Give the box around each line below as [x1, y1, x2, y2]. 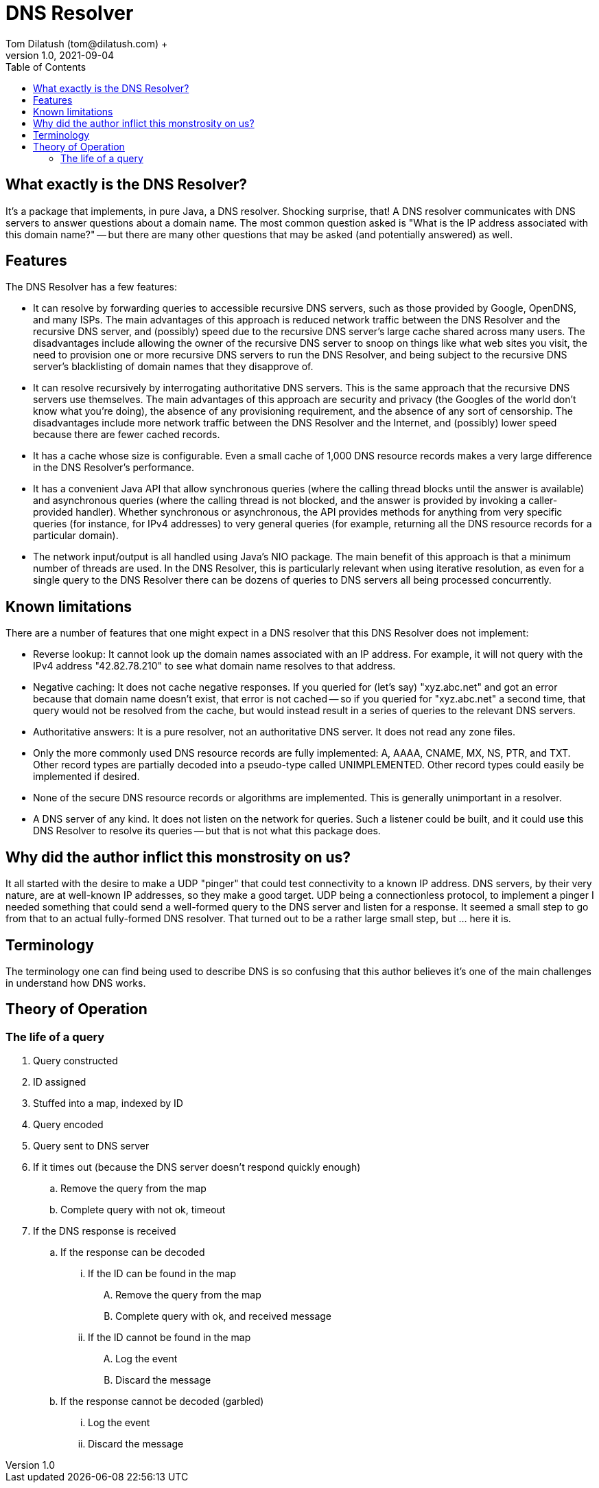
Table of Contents [5, 60, 86, 73]
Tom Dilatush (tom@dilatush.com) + [5, 37, 168, 49]
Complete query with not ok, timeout [60, 1204, 226, 1216]
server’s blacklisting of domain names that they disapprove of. [33, 360, 314, 373]
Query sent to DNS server [33, 1140, 150, 1152]
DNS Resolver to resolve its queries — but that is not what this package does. [33, 825, 381, 837]
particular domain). [33, 529, 119, 542]
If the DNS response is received [33, 1225, 176, 1237]
